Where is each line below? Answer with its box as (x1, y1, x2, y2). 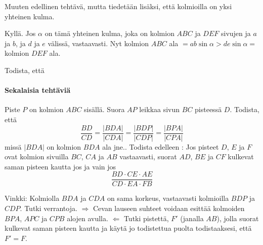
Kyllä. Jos (5, 28, 36, 39)
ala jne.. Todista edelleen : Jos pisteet (102, 141, 219, 152)
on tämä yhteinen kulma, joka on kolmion (45, 28, 174, 39)
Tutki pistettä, (123, 213, 169, 223)
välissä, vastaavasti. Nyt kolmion (48, 38, 149, 48)
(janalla (180, 213, 204, 223)
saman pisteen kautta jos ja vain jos (5, 161, 116, 171)
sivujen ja (221, 28, 251, 39)
